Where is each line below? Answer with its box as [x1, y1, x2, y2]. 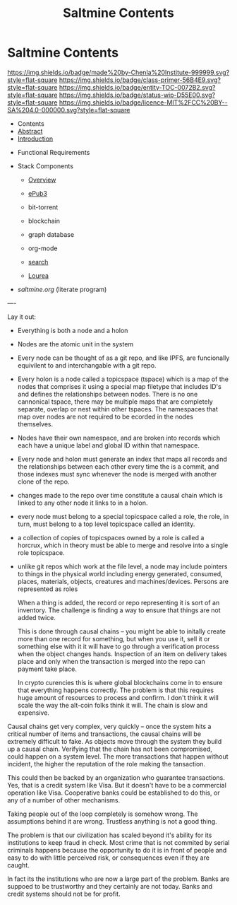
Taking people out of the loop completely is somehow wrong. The [7, 810, 198, 818]
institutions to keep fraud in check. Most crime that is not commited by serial [7, 838, 230, 846]
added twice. [17, 613, 56, 621]
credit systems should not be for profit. [7, 889, 121, 898]
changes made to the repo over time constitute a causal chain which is [17, 491, 224, 499]
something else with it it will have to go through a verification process [17, 642, 220, 650]
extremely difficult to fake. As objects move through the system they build [7, 737, 222, 745]
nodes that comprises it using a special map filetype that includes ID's [17, 382, 222, 390]
